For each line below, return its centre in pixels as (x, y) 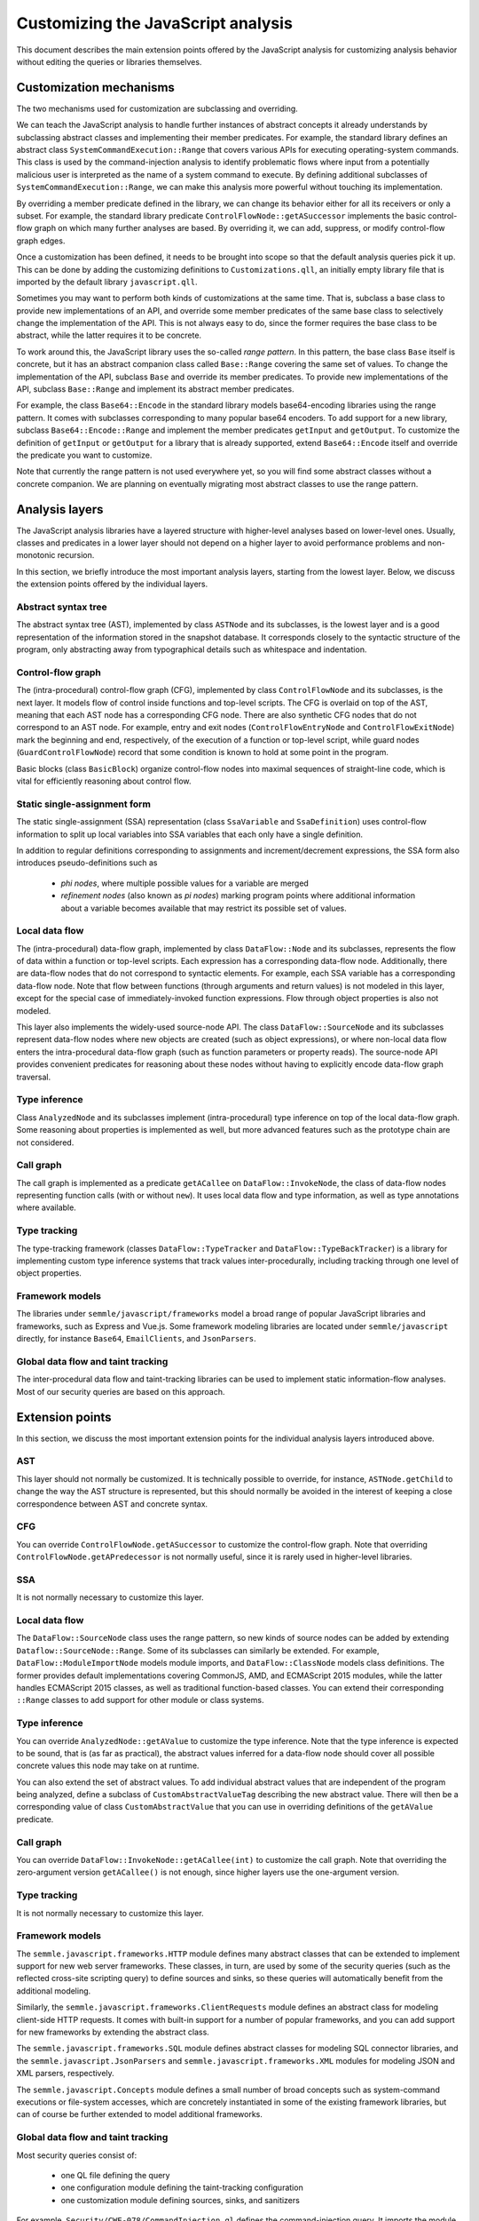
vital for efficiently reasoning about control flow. (104, 781)
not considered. (45, 1142)
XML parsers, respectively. (65, 2074)
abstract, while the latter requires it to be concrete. (109, 335)
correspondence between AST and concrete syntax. (112, 1504)
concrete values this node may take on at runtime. (108, 1766)
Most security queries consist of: (77, 2155)
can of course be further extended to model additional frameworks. (140, 2114)
